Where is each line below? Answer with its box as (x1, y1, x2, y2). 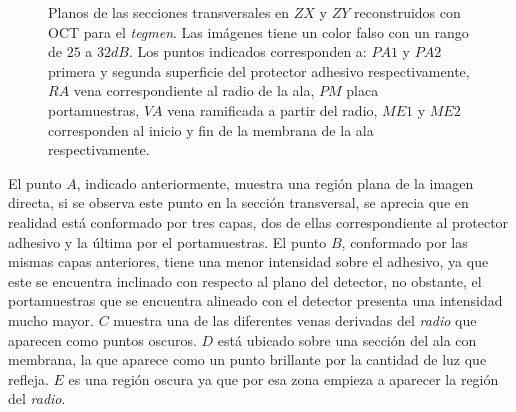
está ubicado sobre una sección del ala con (217, 329, 477, 350)
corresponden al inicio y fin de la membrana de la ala (48, 119, 374, 140)
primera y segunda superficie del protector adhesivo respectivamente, (48, 60, 470, 81)
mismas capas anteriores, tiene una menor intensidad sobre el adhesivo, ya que (8, 251, 489, 272)
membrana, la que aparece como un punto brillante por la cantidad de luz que (8, 349, 487, 370)
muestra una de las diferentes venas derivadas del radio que (113, 309, 477, 330)
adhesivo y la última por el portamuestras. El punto (8, 231, 327, 252)
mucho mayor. (8, 309, 94, 330)
